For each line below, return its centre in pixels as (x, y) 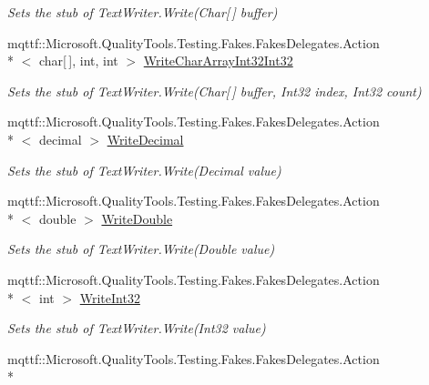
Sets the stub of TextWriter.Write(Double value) (141, 249)
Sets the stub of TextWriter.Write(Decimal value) (144, 170)
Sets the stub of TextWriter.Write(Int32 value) (137, 328)
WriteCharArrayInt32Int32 (218, 61)
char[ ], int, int (78, 61)
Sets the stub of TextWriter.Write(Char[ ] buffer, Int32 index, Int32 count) (214, 91)
